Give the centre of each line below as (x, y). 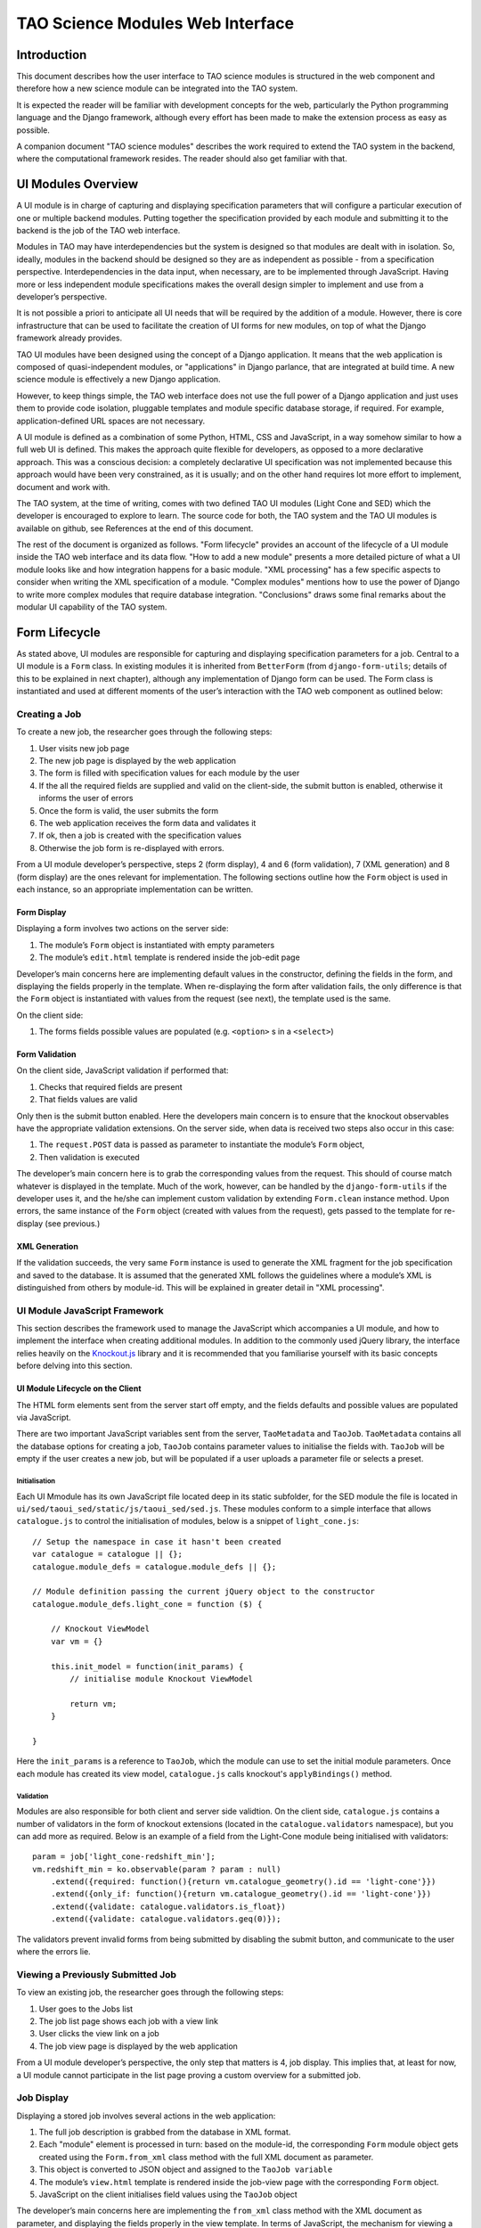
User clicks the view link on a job (99, 2034)
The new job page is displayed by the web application (137, 761)
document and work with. (63, 487)
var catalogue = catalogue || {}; (107, 1554)
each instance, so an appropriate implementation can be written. (135, 889)
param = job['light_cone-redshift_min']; (124, 1857)
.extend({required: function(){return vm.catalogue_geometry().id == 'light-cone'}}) (243, 1882)
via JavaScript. (44, 1418)
